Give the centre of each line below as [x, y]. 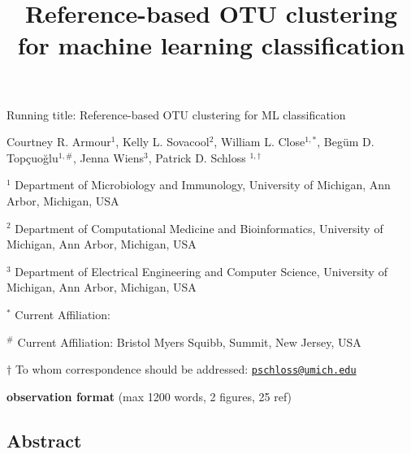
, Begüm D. [346, 142]
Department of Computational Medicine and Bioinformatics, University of [199, 228]
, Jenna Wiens [109, 157]
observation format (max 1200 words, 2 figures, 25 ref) [149, 396]
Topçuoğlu [32, 157]
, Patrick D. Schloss [197, 157]
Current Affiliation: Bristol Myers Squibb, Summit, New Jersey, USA [189, 342]
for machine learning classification [211, 45]
